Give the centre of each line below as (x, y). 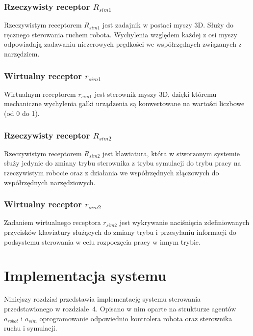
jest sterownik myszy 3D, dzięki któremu (155, 94)
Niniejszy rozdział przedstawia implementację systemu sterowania (102, 299)
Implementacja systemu (85, 275)
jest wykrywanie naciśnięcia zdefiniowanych (184, 222)
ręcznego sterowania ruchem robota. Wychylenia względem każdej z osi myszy (121, 34)
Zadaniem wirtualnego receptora (52, 222)
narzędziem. (22, 54)
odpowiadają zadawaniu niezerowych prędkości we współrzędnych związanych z (123, 44)
